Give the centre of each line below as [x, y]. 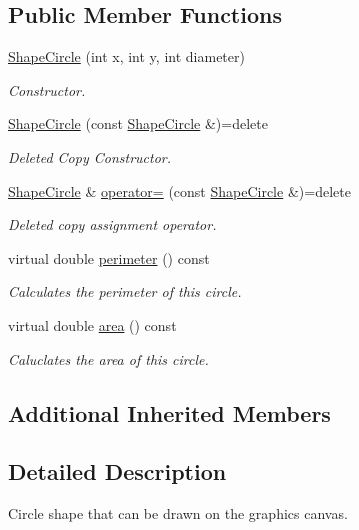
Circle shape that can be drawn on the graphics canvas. [178, 513]
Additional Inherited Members [169, 412]
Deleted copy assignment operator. [112, 224]
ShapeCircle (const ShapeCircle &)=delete [138, 123]
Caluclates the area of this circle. [108, 358]
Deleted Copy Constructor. [90, 156]
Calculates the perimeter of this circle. [125, 291]
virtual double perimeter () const [109, 257]
